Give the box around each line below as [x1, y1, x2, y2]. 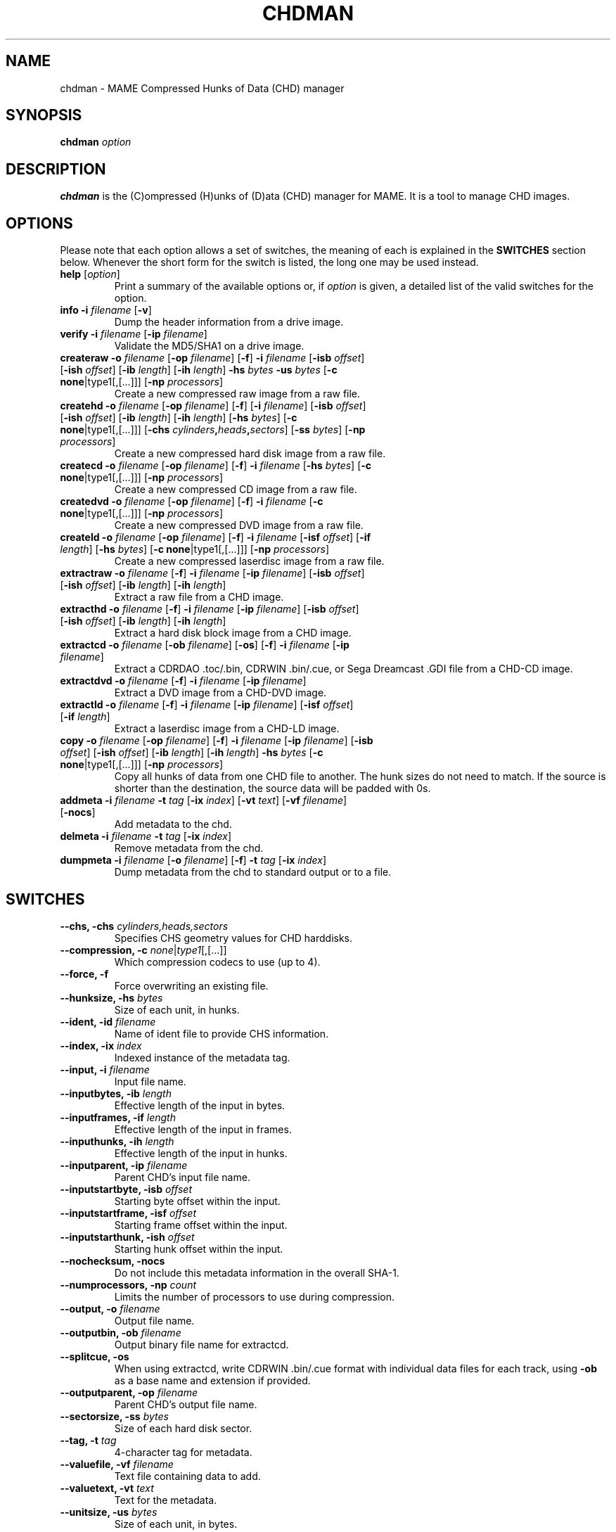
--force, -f [60, 967, 108, 980]
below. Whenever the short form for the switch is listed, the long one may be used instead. [60, 256, 479, 269]
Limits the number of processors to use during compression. [114, 1290, 394, 1303]
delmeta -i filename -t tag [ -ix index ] [60, 830, 232, 843]
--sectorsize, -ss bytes [60, 1410, 169, 1422]
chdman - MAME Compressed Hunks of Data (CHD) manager [60, 82, 345, 94]
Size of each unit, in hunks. [114, 1003, 240, 1016]
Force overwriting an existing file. [114, 979, 269, 992]
